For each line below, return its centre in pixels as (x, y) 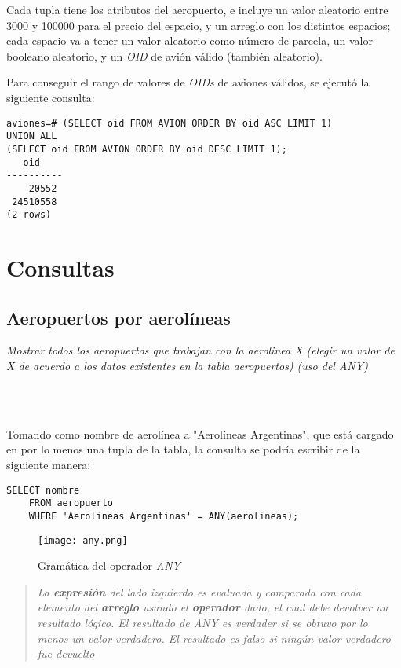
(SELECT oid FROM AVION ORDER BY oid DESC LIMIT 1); (147, 149)
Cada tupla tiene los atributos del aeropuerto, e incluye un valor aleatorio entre (197, 9)
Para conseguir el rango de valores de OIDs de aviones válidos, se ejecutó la (188, 82)
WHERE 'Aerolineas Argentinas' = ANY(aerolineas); (164, 516)
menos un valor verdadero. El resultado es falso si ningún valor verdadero (214, 638)
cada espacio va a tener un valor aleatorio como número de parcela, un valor (190, 40)
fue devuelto (66, 653)
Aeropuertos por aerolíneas (118, 317)
